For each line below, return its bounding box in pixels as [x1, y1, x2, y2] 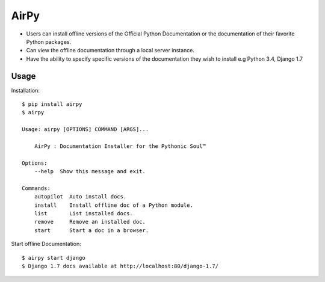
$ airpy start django [22, 254, 85, 261]
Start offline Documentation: [11, 241, 81, 248]
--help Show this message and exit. [34, 168, 146, 175]
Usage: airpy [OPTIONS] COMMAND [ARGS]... [22, 126, 149, 133]
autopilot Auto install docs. [34, 193, 127, 200]
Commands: [22, 185, 51, 192]
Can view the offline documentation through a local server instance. [26, 47, 195, 54]
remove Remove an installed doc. [34, 218, 146, 225]
